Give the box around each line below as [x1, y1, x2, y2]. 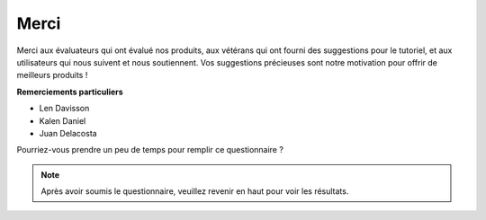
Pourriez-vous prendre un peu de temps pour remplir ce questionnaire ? [16, 145, 283, 155]
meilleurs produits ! [16, 70, 88, 81]
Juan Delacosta [39, 128, 98, 138]
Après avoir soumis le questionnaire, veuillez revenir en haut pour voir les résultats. [40, 186, 349, 197]
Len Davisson [39, 103, 90, 114]
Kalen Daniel [39, 115, 86, 126]
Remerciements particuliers [16, 86, 123, 97]
